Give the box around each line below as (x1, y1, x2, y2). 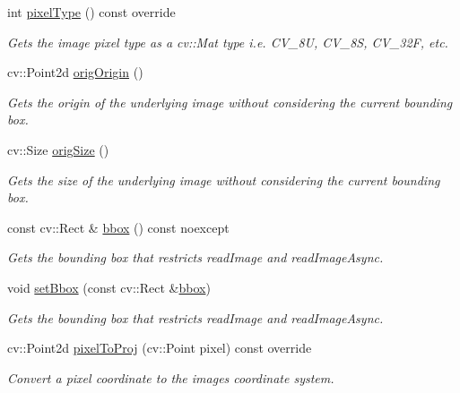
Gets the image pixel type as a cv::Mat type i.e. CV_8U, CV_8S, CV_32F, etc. (7, 32, 448, 51)
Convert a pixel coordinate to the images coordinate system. (7, 368, 334, 387)
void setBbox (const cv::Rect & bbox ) (7, 278, 211, 296)
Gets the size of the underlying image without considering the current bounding (7, 170, 440, 189)
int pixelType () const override (7, 3, 176, 21)
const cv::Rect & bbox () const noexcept (7, 218, 230, 236)
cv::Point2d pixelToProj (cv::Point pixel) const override (7, 338, 312, 357)
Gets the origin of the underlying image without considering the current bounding (7, 92, 453, 111)
